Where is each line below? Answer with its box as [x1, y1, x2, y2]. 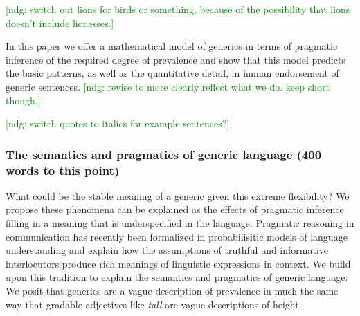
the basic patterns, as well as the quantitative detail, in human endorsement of [6, 66, 339, 80]
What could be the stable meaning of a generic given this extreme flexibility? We [6, 188, 350, 203]
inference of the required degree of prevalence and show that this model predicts [6, 52, 345, 66]
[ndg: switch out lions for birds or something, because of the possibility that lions [6, 2, 350, 16]
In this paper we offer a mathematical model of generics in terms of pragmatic [6, 39, 338, 53]
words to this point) [6, 161, 120, 178]
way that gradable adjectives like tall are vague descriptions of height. [6, 297, 302, 311]
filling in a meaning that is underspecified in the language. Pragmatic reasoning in [6, 216, 354, 230]
